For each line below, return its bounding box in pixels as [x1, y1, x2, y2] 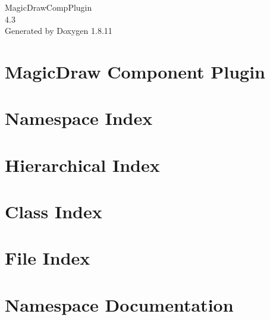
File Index [5, 246, 90, 270]
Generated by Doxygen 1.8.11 [5, 24, 112, 37]
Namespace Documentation [5, 292, 234, 316]
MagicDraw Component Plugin [5, 59, 266, 83]
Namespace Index [5, 106, 153, 130]
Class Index [5, 199, 102, 224]
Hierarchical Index [5, 152, 160, 177]
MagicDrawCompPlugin [5, 1, 92, 13]
